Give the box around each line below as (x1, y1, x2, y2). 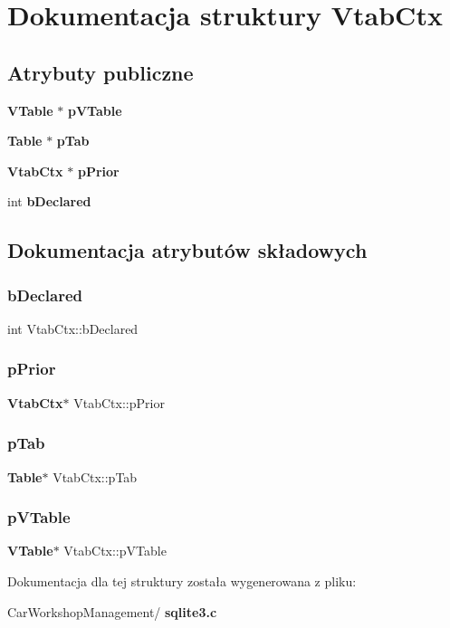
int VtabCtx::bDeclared (7, 319, 139, 338)
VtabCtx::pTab (53, 467, 138, 486)
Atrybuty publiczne (7, 58, 194, 86)
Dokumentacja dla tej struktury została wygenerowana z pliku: (7, 571, 357, 590)
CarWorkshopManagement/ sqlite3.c (7, 602, 217, 621)
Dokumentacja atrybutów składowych (7, 236, 368, 264)
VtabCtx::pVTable (63, 541, 167, 560)
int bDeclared (7, 192, 91, 211)
